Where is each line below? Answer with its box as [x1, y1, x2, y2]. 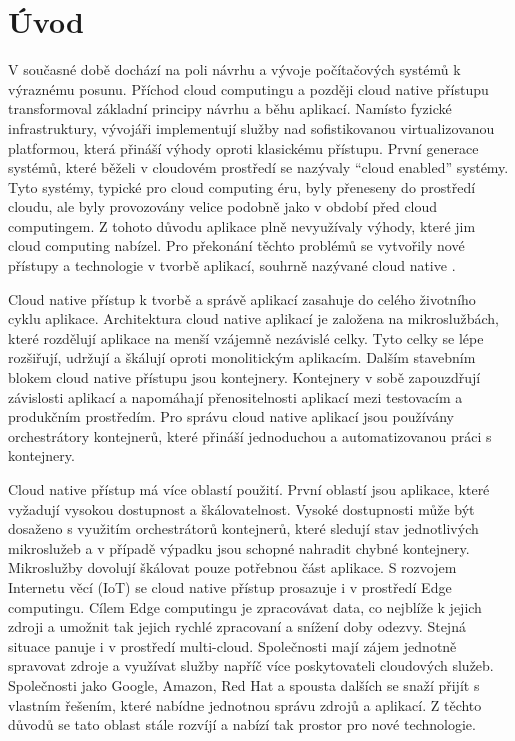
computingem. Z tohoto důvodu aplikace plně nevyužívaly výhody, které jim [8, 215, 476, 236]
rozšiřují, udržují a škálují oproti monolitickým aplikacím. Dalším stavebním [8, 347, 476, 368]
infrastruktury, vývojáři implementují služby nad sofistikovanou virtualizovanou [8, 117, 495, 138]
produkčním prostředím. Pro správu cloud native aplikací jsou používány [8, 406, 454, 427]
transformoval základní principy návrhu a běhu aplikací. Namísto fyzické [8, 98, 452, 119]
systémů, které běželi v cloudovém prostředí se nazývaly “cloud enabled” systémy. [8, 157, 509, 178]
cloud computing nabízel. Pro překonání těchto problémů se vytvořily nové [8, 235, 465, 256]
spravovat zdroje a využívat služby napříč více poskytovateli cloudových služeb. [8, 655, 494, 676]
